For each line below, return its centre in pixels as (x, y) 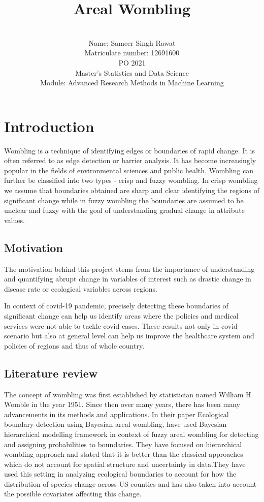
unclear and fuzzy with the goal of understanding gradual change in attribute (124, 210)
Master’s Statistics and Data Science (132, 72)
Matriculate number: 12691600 (132, 53)
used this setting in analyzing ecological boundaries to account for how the (120, 474)
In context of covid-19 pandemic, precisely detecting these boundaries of (116, 306)
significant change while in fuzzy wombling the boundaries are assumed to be (124, 200)
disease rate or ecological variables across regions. (81, 288)
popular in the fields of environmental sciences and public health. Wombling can (129, 170)
